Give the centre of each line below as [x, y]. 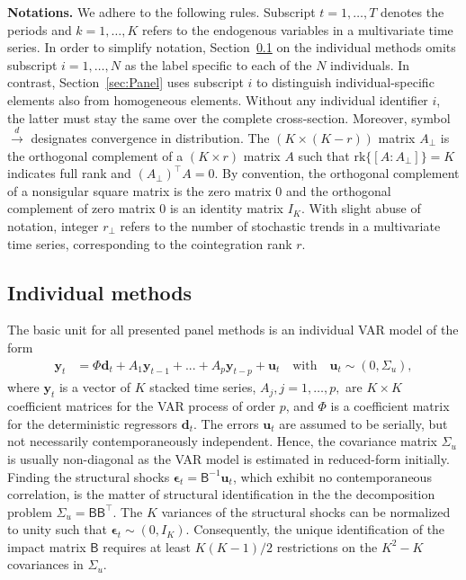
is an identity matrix [227, 208]
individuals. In [370, 64]
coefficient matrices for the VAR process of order [142, 406]
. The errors [226, 423]
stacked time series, [203, 387]
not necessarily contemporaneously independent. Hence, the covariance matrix [222, 441]
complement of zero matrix [81, 208]
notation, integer [53, 225]
